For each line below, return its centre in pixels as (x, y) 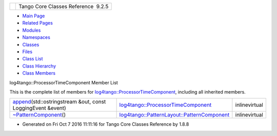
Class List (33, 59)
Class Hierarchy (39, 66)
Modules (32, 30)
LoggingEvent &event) (39, 108)
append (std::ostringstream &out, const (59, 102)
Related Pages (38, 23)
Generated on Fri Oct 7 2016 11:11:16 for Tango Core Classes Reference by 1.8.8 (106, 124)
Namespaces (36, 37)
